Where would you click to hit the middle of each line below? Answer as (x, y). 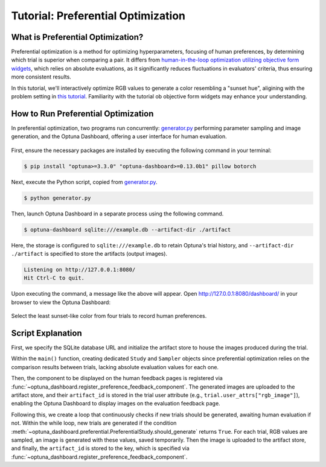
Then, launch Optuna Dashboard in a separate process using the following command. (117, 214)
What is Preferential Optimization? (77, 37)
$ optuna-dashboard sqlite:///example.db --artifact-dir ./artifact (127, 230)
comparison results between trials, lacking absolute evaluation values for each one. (115, 367)
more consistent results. (41, 77)
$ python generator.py (57, 198)
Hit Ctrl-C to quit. (54, 278)
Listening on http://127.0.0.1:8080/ (80, 269)
